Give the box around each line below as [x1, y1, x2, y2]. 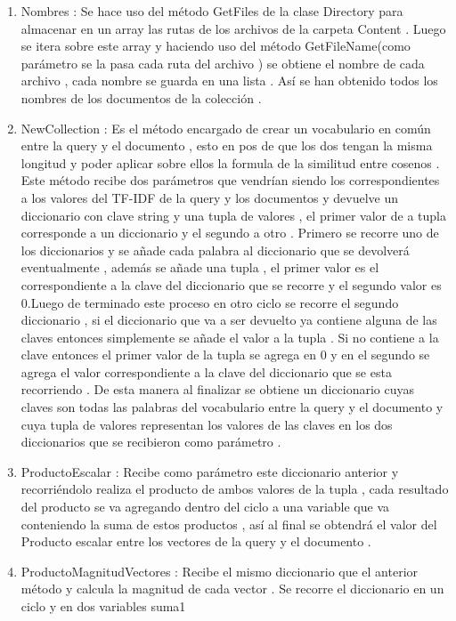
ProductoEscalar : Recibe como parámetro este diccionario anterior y [20, 462, 399, 480]
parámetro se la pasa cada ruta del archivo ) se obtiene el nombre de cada [20, 53, 425, 72]
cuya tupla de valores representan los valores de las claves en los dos [20, 415, 393, 433]
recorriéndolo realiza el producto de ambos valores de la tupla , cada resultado [20, 480, 449, 498]
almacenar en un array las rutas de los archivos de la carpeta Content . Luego [20, 19, 446, 37]
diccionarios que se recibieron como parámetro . [20, 432, 281, 451]
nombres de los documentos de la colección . [20, 88, 262, 107]
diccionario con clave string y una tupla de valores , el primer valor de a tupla [20, 206, 446, 224]
